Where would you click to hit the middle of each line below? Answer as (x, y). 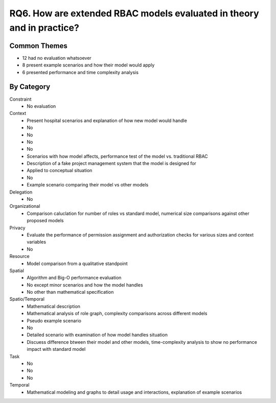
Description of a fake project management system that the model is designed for (112, 163)
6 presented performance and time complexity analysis (80, 72)
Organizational (25, 206)
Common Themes (38, 46)
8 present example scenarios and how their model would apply (88, 65)
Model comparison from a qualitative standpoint (77, 264)
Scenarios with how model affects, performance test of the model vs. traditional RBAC (117, 156)
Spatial (17, 270)
